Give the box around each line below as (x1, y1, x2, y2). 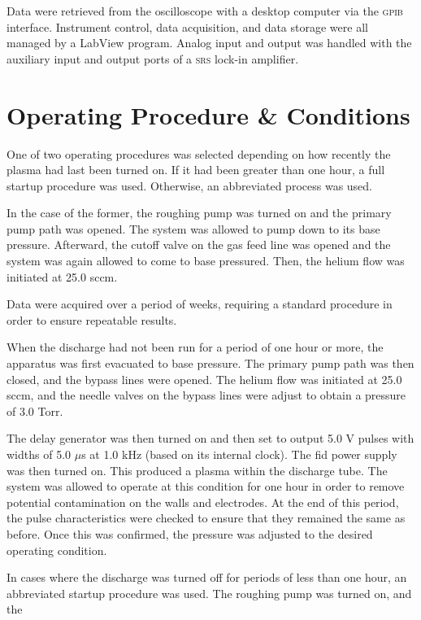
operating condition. (7, 541, 107, 558)
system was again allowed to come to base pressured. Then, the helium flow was (7, 252, 405, 269)
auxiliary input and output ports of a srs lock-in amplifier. (7, 50, 299, 67)
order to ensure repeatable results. (7, 311, 177, 328)
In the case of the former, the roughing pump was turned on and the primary (7, 204, 392, 221)
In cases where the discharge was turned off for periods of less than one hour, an (7, 569, 407, 586)
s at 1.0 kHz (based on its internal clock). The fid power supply (81, 446, 397, 462)
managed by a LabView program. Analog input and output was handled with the (7, 34, 412, 51)
